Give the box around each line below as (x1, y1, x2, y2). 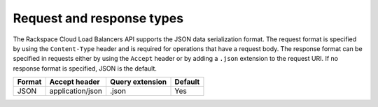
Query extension (109, 77, 167, 87)
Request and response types (13, 10, 184, 26)
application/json (49, 86, 103, 96)
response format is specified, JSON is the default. (13, 64, 157, 73)
